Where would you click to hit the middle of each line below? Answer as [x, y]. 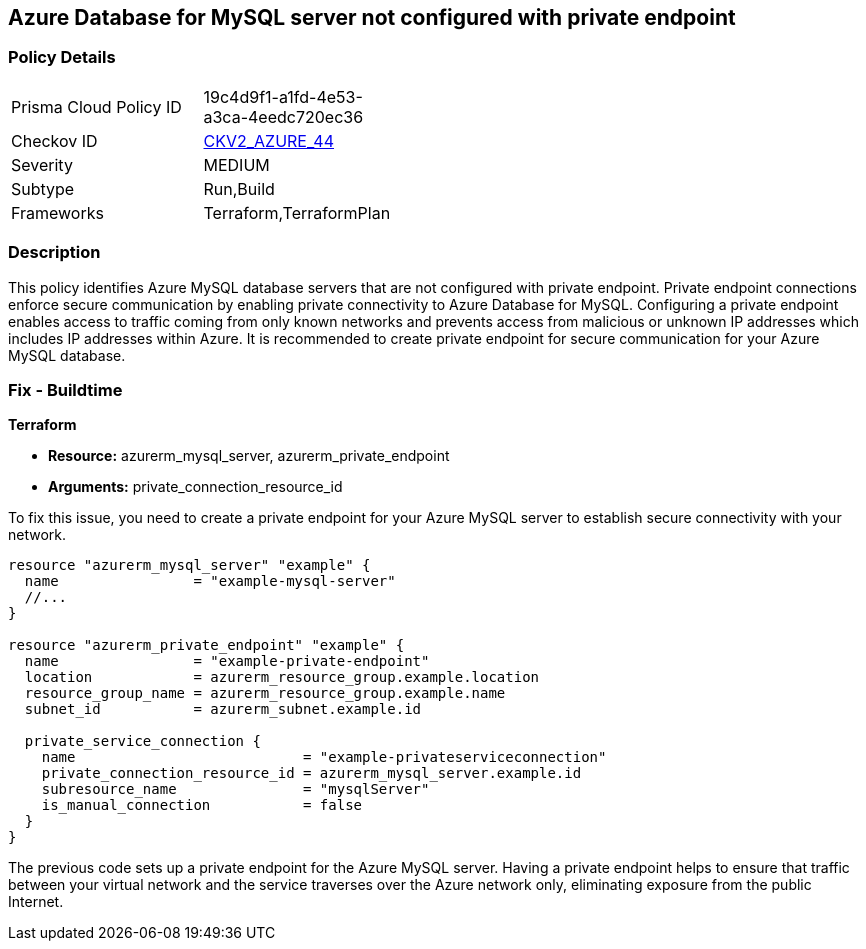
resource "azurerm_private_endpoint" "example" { [206, 645]
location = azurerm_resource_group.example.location [282, 677]
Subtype [43, 188]
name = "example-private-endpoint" [227, 661]
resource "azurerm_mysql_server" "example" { [189, 565]
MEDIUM [236, 164]
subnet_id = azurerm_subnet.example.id [223, 709]
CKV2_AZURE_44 [269, 140]
